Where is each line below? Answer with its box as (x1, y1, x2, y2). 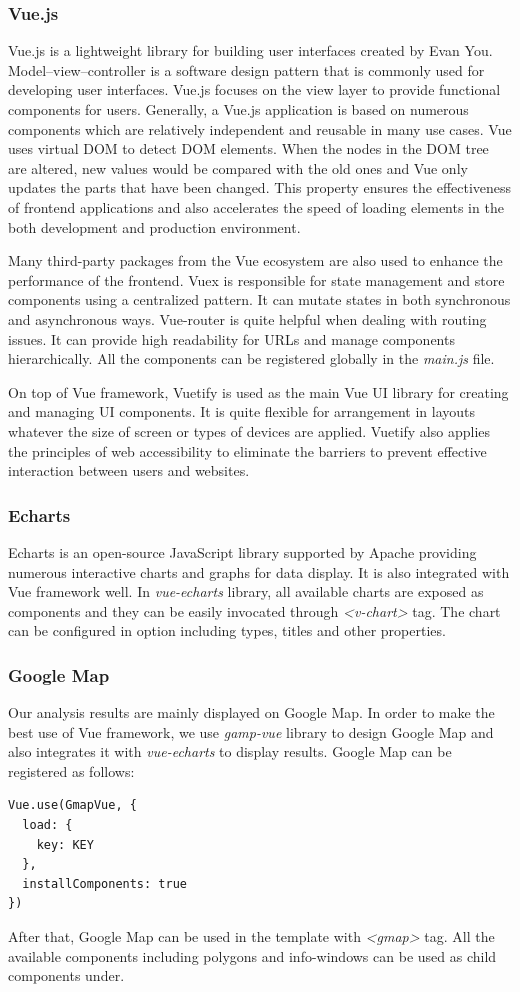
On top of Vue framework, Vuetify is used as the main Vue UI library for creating (8, 381, 509, 402)
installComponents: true (22, 876, 187, 891)
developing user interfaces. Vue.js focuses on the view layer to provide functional (8, 79, 501, 100)
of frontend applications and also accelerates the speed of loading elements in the (8, 196, 504, 217)
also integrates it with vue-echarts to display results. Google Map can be (8, 741, 452, 762)
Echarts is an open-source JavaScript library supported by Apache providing (8, 541, 477, 562)
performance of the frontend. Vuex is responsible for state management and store (8, 269, 505, 290)
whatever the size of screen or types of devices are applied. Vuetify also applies (8, 420, 491, 441)
